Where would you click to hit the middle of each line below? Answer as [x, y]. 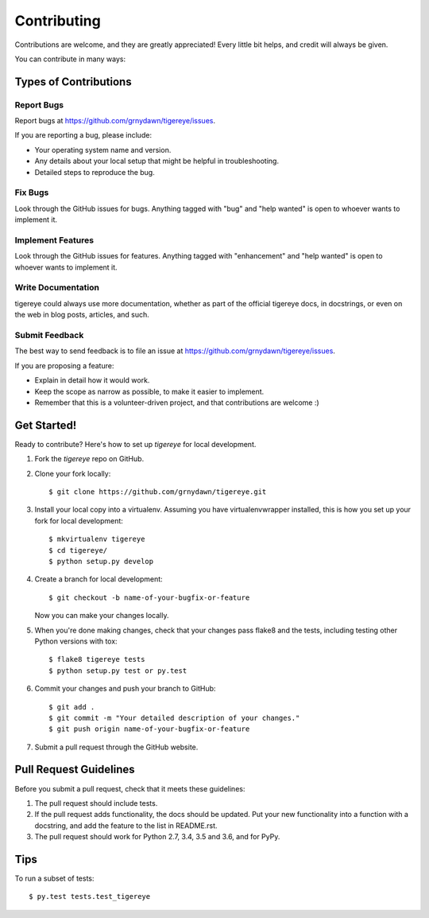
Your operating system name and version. [103, 150]
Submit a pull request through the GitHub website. [116, 747]
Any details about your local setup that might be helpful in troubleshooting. [157, 161]
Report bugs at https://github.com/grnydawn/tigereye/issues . [115, 121]
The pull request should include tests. [96, 803]
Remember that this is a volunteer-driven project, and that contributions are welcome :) [177, 403]
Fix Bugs [32, 193]
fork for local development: [79, 520]
